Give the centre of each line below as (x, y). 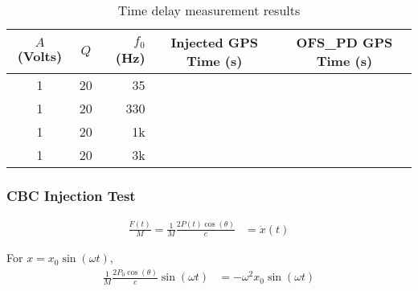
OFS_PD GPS (344, 42)
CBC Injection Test (71, 195)
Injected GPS (215, 42)
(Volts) (40, 56)
